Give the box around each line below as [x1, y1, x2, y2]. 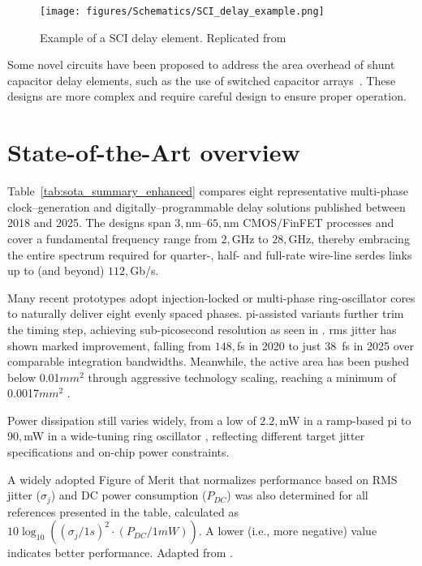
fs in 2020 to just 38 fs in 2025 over [236, 337, 414, 354]
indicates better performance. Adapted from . [7, 544, 233, 561]
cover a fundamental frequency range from [7, 229, 217, 247]
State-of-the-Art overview [7, 135, 300, 169]
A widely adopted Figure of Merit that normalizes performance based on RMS [7, 470, 398, 487]
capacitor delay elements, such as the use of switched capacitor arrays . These [7, 71, 396, 88]
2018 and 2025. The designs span [7, 214, 171, 231]
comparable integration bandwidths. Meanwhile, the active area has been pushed [7, 353, 410, 370]
